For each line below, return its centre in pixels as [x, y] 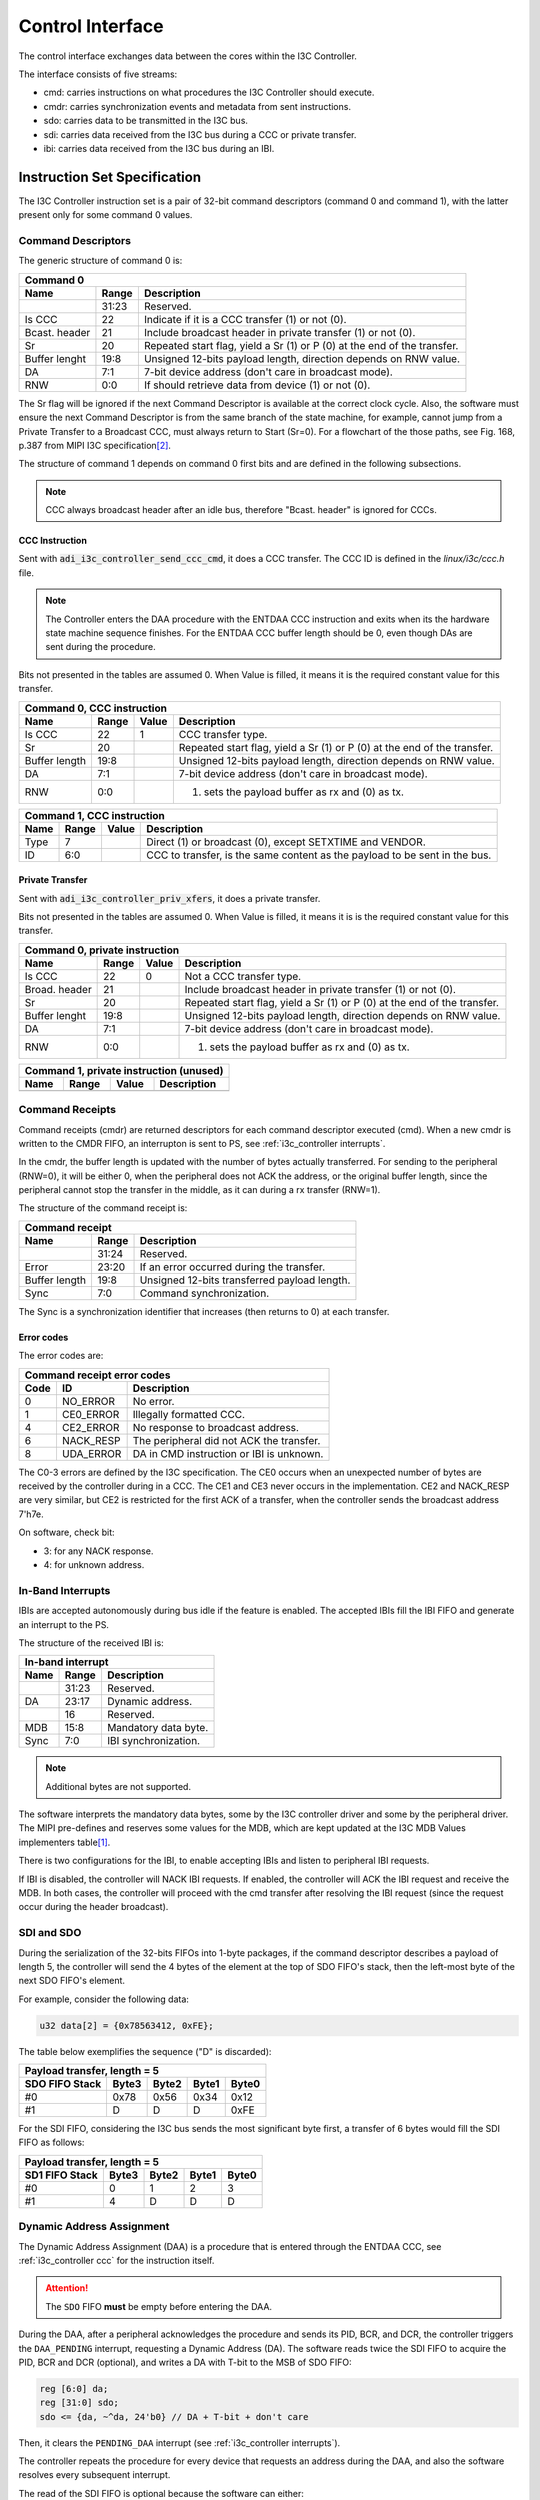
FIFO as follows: [51, 2142]
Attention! [67, 2288]
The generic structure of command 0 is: [100, 261]
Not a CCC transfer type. [243, 976]
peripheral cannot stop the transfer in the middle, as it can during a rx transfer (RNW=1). [199, 1190]
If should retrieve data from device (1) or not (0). [257, 385]
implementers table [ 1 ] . [64, 1842]
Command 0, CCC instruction [95, 708]
